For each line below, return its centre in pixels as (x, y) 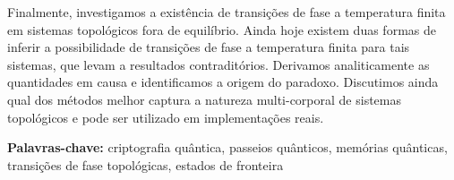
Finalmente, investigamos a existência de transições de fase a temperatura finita (227, 12)
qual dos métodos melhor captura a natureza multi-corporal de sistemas (205, 99)
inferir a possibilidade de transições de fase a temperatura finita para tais (209, 47)
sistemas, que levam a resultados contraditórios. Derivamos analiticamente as (218, 64)
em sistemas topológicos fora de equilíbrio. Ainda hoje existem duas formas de (222, 29)
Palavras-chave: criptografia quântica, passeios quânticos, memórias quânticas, (227, 147)
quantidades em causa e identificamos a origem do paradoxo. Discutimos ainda (223, 82)
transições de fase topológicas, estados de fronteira (146, 164)
